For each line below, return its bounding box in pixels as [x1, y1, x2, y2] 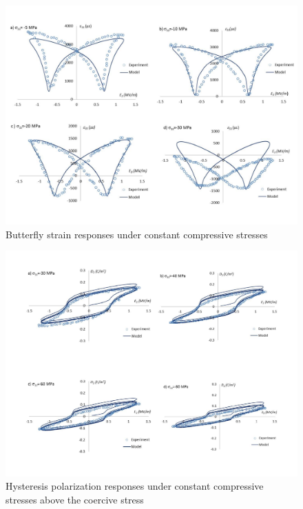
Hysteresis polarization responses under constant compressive [6, 479, 264, 493]
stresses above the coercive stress [6, 492, 144, 506]
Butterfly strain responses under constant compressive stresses [6, 227, 268, 241]
